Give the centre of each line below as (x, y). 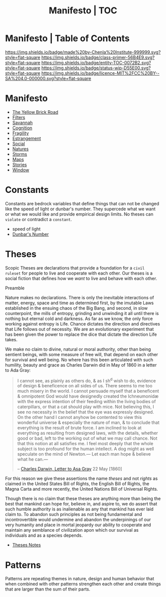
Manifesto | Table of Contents (67, 38)
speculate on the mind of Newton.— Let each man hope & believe (84, 454)
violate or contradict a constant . (39, 219)
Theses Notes (26, 545)
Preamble (15, 288)
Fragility (21, 133)
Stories (20, 164)
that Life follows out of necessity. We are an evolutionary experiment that (80, 329)
